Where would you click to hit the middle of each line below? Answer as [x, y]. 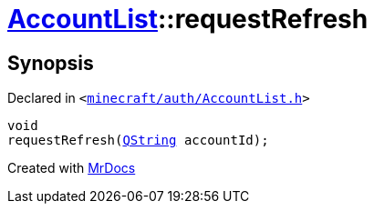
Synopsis [51, 63]
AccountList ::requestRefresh [188, 19]
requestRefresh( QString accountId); [138, 141]
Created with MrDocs [72, 168]
